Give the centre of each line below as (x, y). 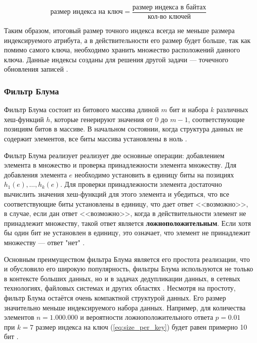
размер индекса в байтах (169, 7)
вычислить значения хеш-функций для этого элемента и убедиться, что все (117, 194)
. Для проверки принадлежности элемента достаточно (141, 184)
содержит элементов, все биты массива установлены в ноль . (96, 139)
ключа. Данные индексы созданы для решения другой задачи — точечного (116, 59)
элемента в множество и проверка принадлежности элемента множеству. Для (120, 165)
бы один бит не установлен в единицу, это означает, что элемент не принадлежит (127, 233)
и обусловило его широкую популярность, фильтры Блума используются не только (129, 269)
